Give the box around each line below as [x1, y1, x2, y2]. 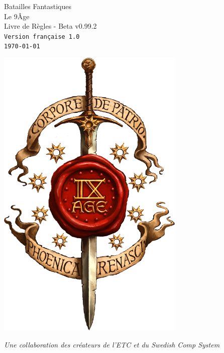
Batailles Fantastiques [4, 1, 72, 11]
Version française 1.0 [4, 33, 80, 40]
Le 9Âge [4, 11, 30, 21]
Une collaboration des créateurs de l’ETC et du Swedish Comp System [4, 339, 220, 349]
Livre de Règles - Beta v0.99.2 [4, 21, 97, 31]
